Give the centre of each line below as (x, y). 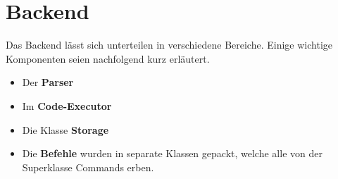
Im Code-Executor (67, 105)
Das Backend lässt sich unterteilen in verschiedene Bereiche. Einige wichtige (169, 45)
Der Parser (48, 82)
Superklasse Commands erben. (88, 167)
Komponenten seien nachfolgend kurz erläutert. (108, 58)
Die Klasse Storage (65, 129)
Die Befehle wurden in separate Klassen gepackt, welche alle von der (172, 153)
